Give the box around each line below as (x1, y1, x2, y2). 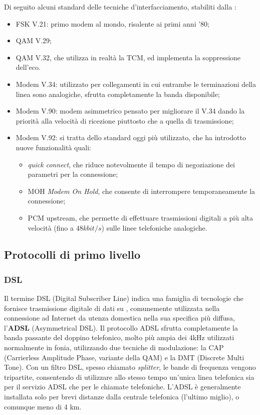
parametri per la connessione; (28, 169, 118, 179)
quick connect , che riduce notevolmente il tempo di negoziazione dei (28, 159, 235, 169)
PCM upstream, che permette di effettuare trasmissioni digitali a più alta (28, 212, 253, 223)
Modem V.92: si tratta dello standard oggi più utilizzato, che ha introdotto (16, 132, 246, 143)
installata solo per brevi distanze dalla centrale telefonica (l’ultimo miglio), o (4, 391, 239, 402)
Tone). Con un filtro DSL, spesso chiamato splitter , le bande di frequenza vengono (4, 362, 256, 372)
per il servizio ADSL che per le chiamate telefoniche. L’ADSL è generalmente (4, 381, 241, 392)
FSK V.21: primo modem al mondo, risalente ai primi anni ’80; (16, 18, 209, 29)
